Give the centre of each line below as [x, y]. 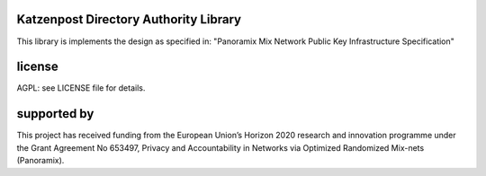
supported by [55, 114]
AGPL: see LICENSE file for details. [81, 88]
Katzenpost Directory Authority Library [129, 19]
